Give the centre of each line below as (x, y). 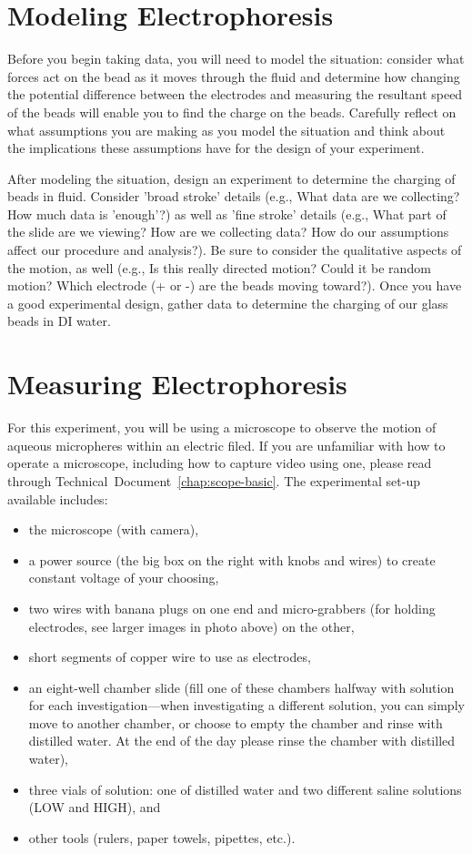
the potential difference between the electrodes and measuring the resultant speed (235, 94)
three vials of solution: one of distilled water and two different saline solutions (245, 789)
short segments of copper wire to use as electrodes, (170, 657)
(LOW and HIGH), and (95, 807)
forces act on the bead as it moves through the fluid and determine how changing (234, 76)
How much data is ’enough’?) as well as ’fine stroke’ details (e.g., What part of (227, 213)
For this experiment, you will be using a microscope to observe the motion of (222, 427)
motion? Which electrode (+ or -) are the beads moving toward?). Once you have (235, 285)
